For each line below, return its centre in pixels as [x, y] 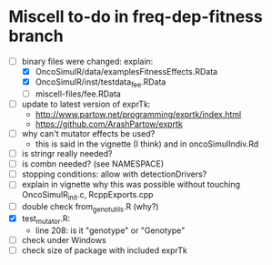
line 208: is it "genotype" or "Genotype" [110, 230]
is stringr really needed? [67, 154]
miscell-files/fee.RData [78, 94]
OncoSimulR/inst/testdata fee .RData [101, 83]
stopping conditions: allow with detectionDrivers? [114, 174]
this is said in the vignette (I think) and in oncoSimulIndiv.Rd [147, 144]
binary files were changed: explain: [87, 61]
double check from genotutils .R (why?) [90, 208]
